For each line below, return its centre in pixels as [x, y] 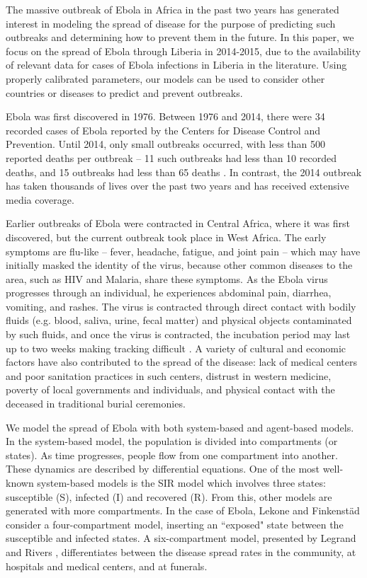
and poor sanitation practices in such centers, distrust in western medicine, [169, 375]
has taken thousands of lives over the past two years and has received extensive [177, 186]
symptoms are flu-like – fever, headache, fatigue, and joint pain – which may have [183, 251]
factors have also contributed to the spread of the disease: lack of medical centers [182, 362]
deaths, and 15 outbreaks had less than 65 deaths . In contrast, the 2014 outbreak [184, 172]
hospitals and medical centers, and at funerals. [107, 566]
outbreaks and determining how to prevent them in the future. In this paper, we [180, 37]
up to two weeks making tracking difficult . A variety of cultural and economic [176, 348]
